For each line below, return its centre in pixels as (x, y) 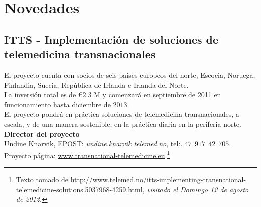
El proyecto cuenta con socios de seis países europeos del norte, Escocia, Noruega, (130, 75)
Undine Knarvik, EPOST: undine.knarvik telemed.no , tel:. (93, 144)
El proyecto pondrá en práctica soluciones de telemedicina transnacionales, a (122, 114)
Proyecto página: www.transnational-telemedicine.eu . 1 (87, 154)
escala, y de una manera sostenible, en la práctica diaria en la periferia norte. (123, 124)
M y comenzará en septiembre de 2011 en (158, 95)
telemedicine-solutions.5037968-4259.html (79, 189)
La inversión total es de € (43, 95)
